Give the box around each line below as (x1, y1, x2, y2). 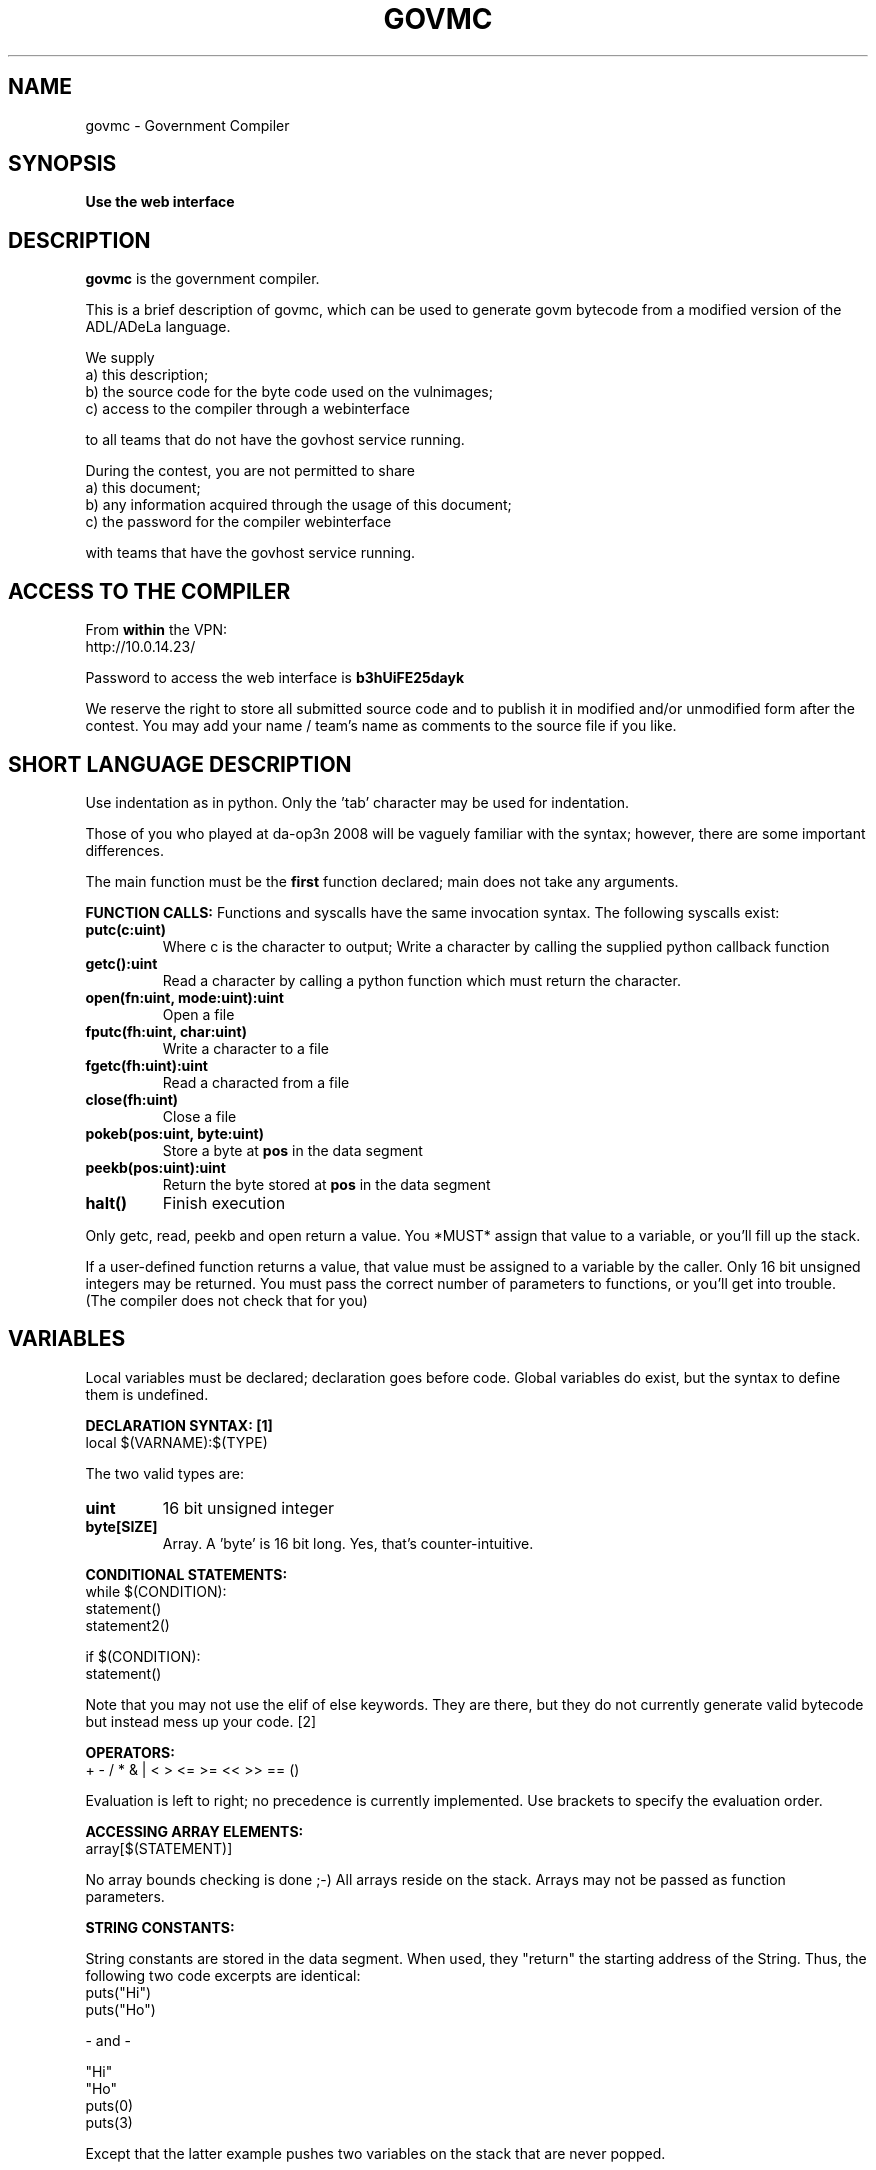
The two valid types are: (85, 1464, 244, 1482)
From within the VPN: (85, 621, 228, 639)
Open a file (162, 1005, 235, 1023)
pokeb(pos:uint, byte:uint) (85, 1124, 265, 1142)
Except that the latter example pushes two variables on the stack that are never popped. (85, 2144, 666, 2162)
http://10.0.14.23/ (85, 638, 196, 656)
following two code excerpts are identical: (85, 1966, 361, 1984)
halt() (85, 1192, 128, 1213)
